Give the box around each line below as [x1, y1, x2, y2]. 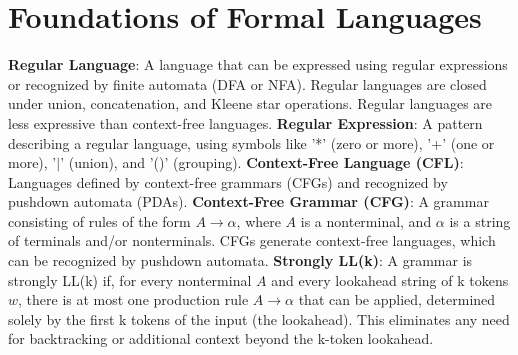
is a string [449, 210, 511, 231]
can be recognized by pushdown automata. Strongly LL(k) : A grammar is [8, 250, 473, 271]
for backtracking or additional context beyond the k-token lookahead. [8, 328, 434, 349]
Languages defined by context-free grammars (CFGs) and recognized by [8, 171, 448, 192]
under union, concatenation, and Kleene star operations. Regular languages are [8, 93, 493, 114]
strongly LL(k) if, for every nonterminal [8, 269, 252, 290]
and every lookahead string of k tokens [271, 269, 509, 290]
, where [236, 210, 281, 231]
